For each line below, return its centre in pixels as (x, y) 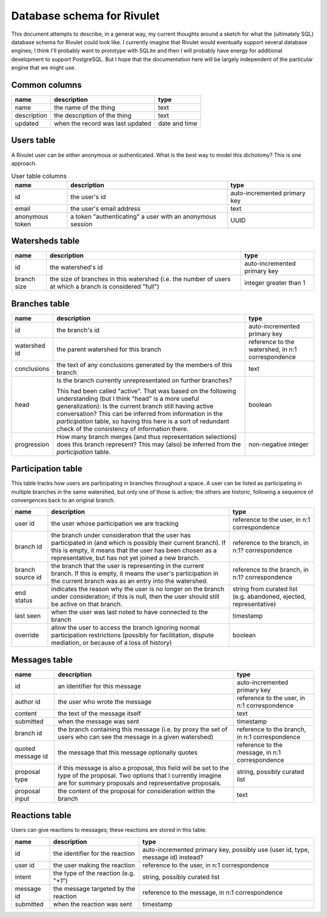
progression (32, 444)
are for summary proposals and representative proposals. (140, 783)
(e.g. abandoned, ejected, (269, 596)
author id (28, 701)
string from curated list (265, 589)
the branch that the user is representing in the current (127, 566)
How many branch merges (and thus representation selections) (147, 437)
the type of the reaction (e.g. (94, 873)
